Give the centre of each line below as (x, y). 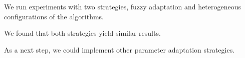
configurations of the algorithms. (54, 16)
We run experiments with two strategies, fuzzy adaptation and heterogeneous (123, 6)
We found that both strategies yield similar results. (82, 33)
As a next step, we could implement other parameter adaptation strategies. (119, 49)
